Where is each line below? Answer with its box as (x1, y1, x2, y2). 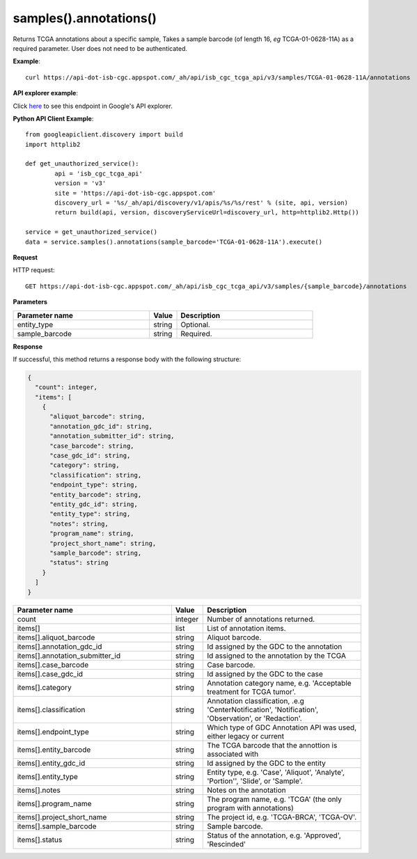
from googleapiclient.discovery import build (25, 131, 184, 139)
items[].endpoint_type (17, 727, 90, 737)
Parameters (13, 298, 48, 306)
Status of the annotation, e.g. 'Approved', (206, 830, 341, 840)
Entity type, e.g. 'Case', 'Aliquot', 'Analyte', (206, 768, 345, 778)
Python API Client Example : (13, 114, 94, 123)
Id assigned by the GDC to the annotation (206, 642, 343, 652)
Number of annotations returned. (206, 615, 315, 624)
